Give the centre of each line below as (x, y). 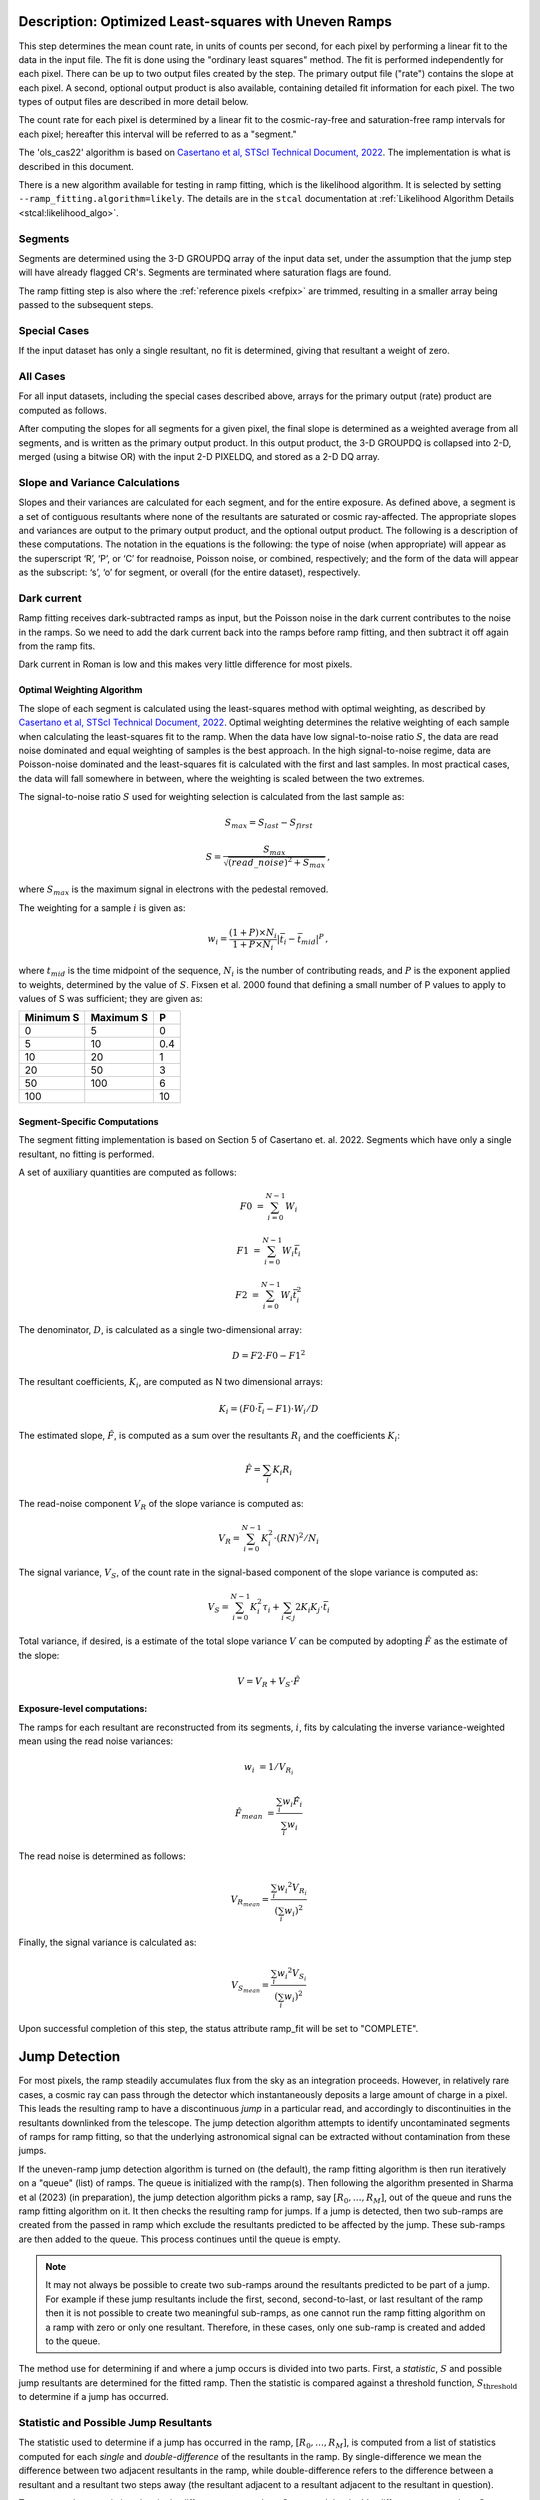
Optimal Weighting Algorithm (80, 690)
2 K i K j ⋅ (309, 1608)
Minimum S (52, 1018)
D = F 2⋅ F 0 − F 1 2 (268, 1354)
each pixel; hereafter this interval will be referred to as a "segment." (157, 134)
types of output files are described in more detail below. (133, 102)
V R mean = (250, 1901)
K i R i (282, 1470)
